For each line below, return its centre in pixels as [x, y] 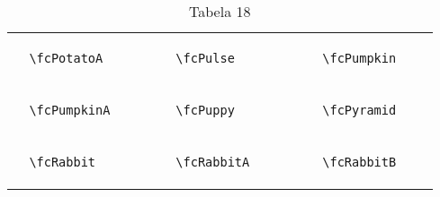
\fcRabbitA [213, 162]
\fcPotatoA [66, 58]
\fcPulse [205, 58]
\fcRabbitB [359, 162]
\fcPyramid [359, 110]
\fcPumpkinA [70, 110]
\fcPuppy [205, 110]
